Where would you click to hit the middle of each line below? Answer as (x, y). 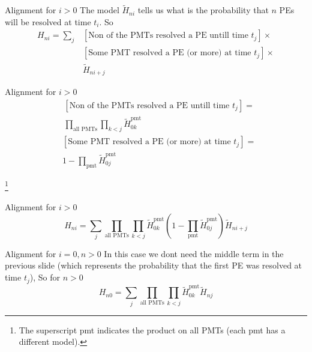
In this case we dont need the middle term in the (194, 253)
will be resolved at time (48, 21)
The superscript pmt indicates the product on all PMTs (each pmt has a (152, 329)
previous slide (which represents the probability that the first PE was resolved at (154, 265)
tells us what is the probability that (203, 10)
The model (100, 10)
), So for (45, 277)
